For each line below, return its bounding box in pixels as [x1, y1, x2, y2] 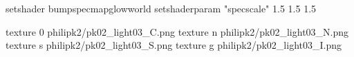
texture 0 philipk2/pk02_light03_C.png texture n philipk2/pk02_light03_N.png [6, 24, 349, 38]
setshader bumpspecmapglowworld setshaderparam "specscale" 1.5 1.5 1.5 [6, 1, 317, 15]
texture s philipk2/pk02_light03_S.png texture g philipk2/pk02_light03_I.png [6, 38, 342, 52]
